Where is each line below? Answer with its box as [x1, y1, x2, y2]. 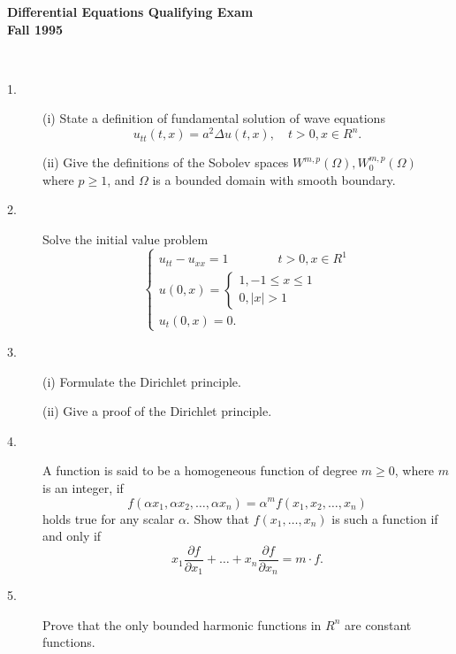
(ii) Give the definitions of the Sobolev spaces [42, 153, 289, 172]
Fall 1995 [7, 19, 64, 38]
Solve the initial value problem [42, 229, 209, 248]
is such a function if [331, 509, 438, 527]
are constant [345, 615, 412, 634]
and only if [42, 527, 102, 545]
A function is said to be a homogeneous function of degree [42, 461, 358, 480]
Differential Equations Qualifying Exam [7, 3, 254, 20]
